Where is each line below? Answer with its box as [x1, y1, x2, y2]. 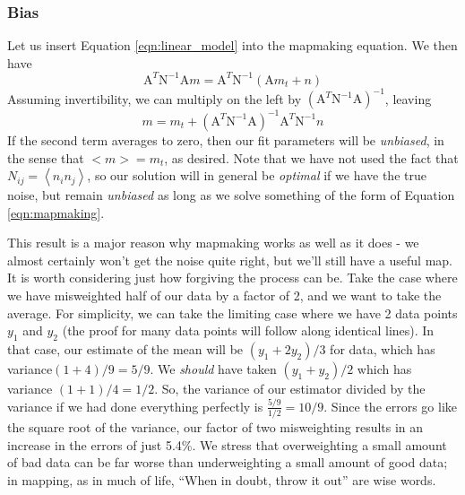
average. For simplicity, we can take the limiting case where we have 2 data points [7, 303, 458, 322]
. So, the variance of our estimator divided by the [154, 379, 426, 398]
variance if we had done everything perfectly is [7, 396, 263, 415]
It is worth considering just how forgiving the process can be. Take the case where [7, 268, 458, 287]
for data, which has [330, 340, 435, 359]
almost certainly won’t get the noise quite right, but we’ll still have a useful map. [7, 250, 452, 269]
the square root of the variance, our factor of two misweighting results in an [7, 418, 424, 437]
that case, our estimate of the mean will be [7, 340, 244, 359]
